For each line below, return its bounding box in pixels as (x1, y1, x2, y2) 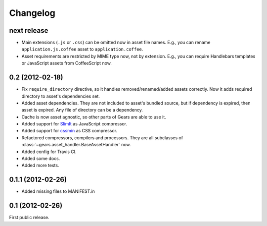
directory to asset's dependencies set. (21, 93, 100, 99)
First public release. (9, 215, 49, 221)
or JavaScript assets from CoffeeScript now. (21, 60, 112, 66)
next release (9, 26, 48, 35)
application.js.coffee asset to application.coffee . (21, 46, 143, 52)
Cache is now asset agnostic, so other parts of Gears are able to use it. (21, 114, 167, 120)
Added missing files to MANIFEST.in (21, 188, 95, 194)
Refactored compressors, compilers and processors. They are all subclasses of (21, 134, 183, 141)
